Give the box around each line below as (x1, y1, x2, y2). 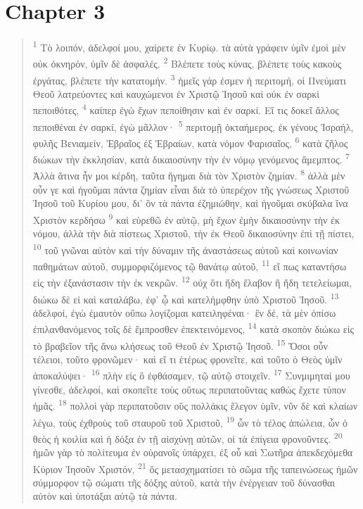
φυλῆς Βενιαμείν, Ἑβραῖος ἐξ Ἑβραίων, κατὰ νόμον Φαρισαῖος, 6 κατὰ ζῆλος (32, 133, 348, 150)
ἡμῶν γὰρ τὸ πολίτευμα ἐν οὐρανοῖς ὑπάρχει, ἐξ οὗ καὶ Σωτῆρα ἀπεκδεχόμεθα (32, 445, 353, 460)
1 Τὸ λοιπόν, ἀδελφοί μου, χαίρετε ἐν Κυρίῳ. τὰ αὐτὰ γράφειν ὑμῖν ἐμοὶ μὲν (32, 38, 346, 54)
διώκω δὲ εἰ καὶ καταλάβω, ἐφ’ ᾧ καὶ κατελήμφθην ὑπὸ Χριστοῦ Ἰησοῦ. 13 (32, 289, 339, 306)
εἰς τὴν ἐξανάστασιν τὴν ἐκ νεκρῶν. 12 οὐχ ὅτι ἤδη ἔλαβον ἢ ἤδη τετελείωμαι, (32, 273, 352, 289)
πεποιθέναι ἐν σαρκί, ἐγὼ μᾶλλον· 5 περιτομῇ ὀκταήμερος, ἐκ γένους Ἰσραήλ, (32, 117, 354, 134)
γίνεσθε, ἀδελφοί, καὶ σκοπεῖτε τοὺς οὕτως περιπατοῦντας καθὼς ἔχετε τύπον (32, 382, 346, 396)
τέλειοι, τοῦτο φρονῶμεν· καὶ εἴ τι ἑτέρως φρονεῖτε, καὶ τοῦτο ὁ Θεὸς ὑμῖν (32, 351, 343, 366)
